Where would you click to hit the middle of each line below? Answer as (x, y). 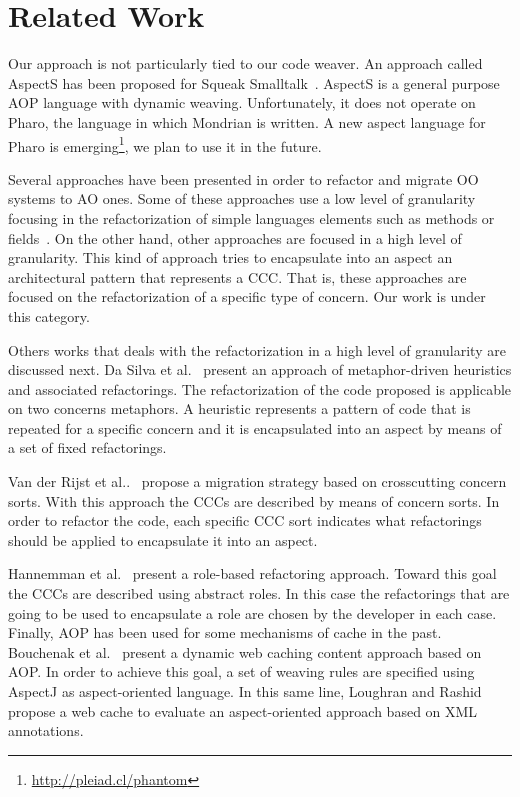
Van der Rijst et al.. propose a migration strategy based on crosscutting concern (257, 481)
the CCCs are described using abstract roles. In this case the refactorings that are (259, 593)
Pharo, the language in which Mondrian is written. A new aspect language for (247, 121)
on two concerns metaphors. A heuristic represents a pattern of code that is (239, 408)
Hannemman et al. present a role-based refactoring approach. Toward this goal (252, 573)
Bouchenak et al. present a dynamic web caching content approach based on (245, 651)
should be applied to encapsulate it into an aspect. (163, 539)
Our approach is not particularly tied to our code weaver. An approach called (245, 63)
